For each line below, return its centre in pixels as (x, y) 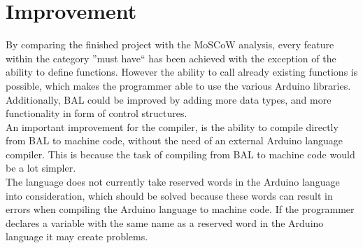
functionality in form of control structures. (97, 113)
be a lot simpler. (41, 168)
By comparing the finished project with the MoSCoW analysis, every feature (170, 44)
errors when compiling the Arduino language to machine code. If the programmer (180, 209)
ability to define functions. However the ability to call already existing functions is (182, 72)
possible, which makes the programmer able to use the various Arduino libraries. (178, 85)
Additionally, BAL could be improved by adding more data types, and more (169, 99)
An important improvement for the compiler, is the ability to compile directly (172, 126)
